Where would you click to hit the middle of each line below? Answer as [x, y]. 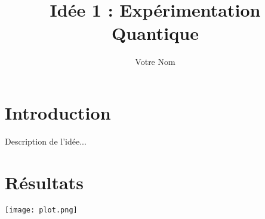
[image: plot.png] [41, 210]
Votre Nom [155, 62]
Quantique [155, 33]
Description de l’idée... [46, 141]
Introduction [58, 112]
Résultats [44, 182]
